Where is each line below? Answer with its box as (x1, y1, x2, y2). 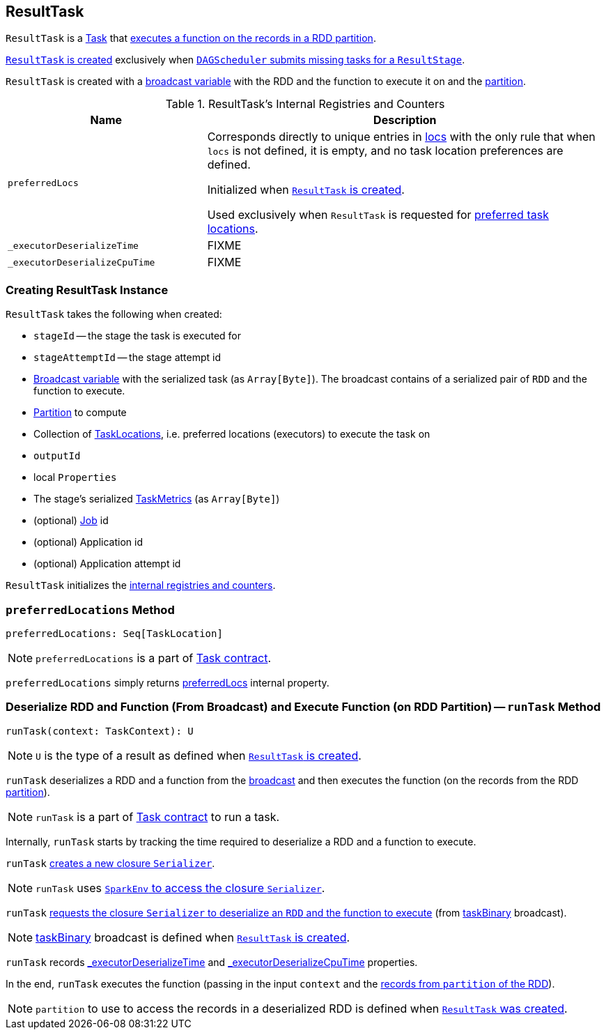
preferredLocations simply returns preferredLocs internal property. (6, 676, 329, 689)
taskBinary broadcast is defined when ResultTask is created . (36, 930, 350, 944)
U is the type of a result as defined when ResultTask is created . (36, 748, 362, 762)
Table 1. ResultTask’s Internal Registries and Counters (165, 97, 445, 112)
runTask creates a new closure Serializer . (6, 857, 215, 869)
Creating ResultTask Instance (6, 282, 169, 297)
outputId (33, 450, 81, 462)
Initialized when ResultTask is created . (207, 183, 405, 197)
